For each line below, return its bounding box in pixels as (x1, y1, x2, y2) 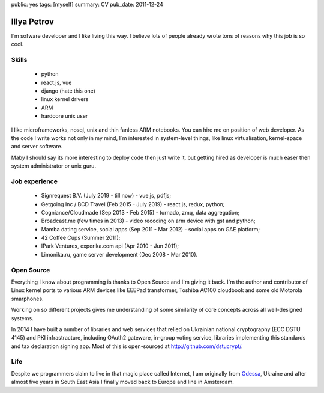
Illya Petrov (11, 16, 54, 26)
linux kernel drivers (41, 96, 89, 103)
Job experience (11, 177, 58, 186)
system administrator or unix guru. (11, 162, 96, 169)
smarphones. (11, 295, 44, 302)
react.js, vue (41, 79, 72, 86)
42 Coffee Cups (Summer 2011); (41, 234, 121, 242)
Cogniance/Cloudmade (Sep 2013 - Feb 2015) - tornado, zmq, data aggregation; (41, 209, 240, 216)
